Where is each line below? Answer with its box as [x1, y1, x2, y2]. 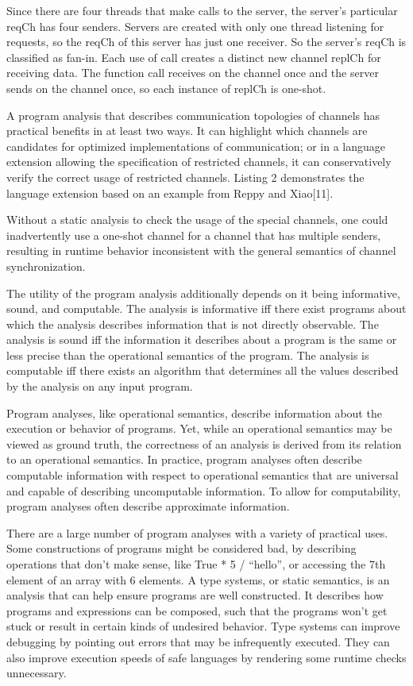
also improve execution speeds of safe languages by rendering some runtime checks [6, 649, 407, 665]
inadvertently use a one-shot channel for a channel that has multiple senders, [6, 226, 381, 243]
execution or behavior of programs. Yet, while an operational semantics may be [6, 420, 392, 437]
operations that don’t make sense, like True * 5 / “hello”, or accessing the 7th [6, 556, 386, 572]
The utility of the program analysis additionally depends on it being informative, [6, 284, 400, 301]
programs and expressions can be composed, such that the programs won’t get [6, 602, 388, 619]
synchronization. [6, 257, 86, 274]
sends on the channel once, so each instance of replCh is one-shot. [6, 79, 326, 96]
